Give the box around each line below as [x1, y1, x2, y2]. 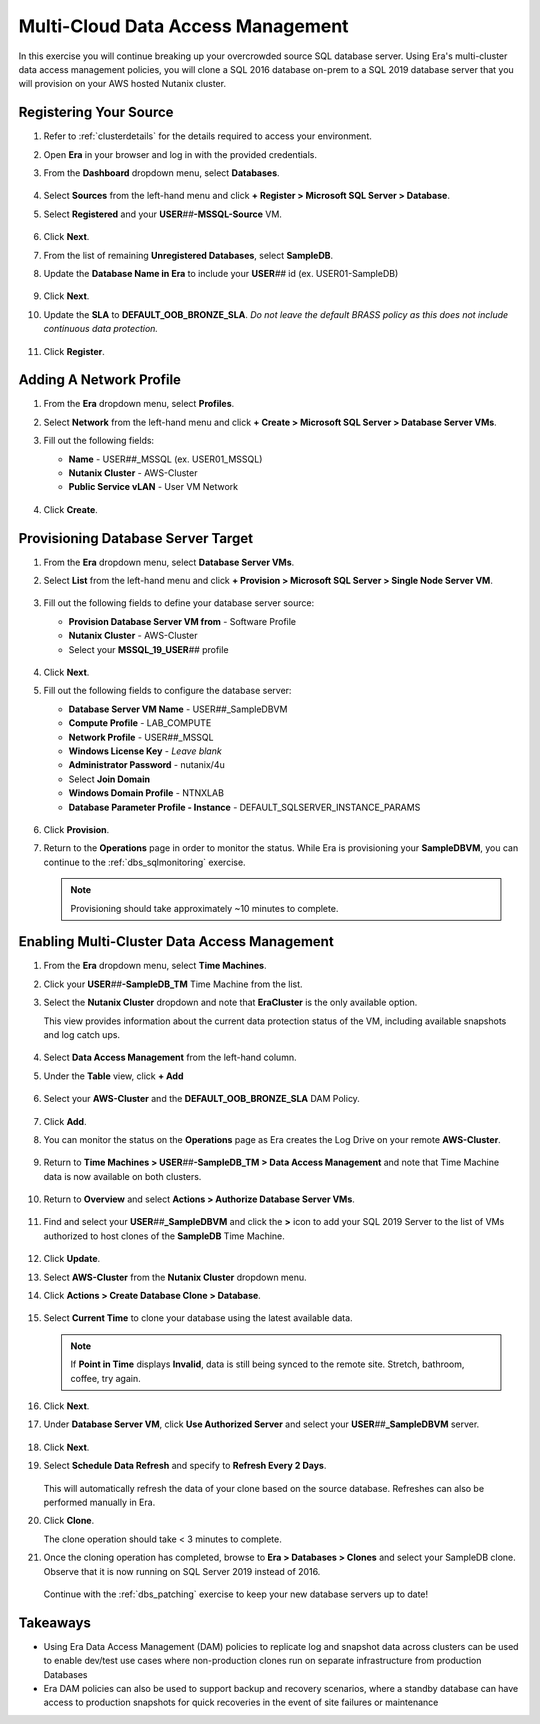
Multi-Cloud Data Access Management [18, 15, 349, 37]
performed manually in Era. [43, 1496, 156, 1508]
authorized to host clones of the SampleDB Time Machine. [43, 1230, 285, 1242]
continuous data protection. [43, 323, 159, 335]
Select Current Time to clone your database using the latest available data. [43, 1312, 354, 1324]
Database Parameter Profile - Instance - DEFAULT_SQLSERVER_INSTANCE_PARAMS [68, 801, 421, 813]
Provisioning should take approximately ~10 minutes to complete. [70, 902, 339, 914]
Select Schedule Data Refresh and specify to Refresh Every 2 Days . [43, 1460, 327, 1472]
